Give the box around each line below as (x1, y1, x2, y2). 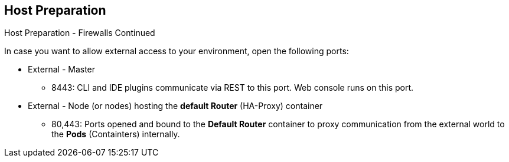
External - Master (28, 64, 96, 75)
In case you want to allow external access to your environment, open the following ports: (4, 46, 349, 57)
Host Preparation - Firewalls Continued (4, 28, 155, 38)
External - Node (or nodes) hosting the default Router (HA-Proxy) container (28, 101, 323, 111)
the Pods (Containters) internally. (51, 129, 180, 140)
